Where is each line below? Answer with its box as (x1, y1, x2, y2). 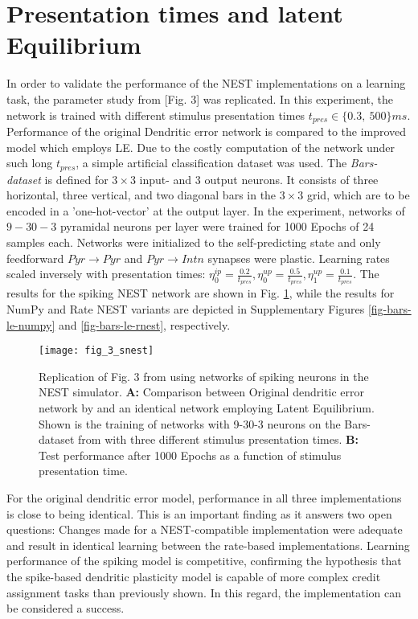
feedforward (6, 249, 64, 266)
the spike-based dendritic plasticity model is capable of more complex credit (6, 568, 381, 584)
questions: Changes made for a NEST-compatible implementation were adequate (6, 521, 403, 538)
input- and (139, 170, 192, 187)
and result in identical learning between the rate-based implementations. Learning (6, 536, 410, 553)
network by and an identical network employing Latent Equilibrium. (39, 400, 375, 416)
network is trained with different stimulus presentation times (6, 106, 305, 123)
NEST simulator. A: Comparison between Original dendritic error (39, 383, 365, 400)
